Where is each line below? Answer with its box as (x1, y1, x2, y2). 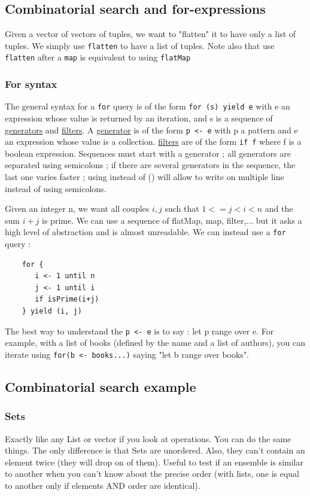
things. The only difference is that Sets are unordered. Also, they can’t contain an (5, 444, 305, 457)
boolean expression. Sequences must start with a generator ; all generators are (5, 147, 291, 159)
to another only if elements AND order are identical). (5, 479, 200, 491)
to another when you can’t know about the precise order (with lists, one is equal (5, 467, 300, 480)
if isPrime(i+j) (35, 295, 99, 304)
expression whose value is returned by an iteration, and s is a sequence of (5, 111, 273, 124)
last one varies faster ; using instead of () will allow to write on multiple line (5, 171, 284, 183)
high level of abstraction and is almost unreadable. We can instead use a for (5, 226, 286, 238)
